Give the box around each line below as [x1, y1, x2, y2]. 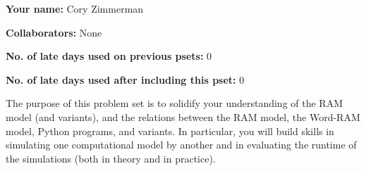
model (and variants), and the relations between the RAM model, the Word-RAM [6, 109, 360, 124]
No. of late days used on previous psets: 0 [6, 49, 212, 63]
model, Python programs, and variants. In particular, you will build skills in [6, 123, 334, 138]
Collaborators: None [6, 25, 102, 39]
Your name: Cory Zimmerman [6, 1, 144, 15]
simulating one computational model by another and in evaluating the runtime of [6, 137, 357, 152]
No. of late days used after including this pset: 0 [6, 72, 245, 87]
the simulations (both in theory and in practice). [6, 151, 216, 165]
